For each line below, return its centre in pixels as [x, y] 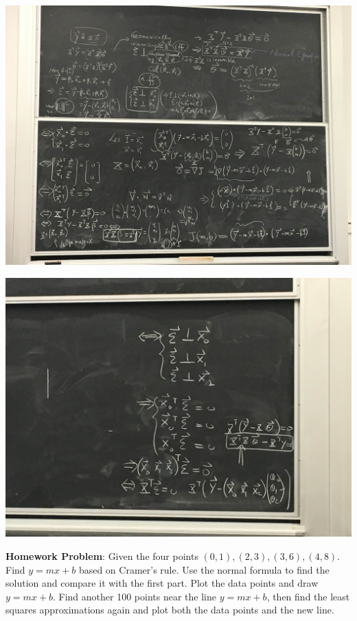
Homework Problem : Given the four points [102, 556]
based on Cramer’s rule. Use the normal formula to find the [204, 569]
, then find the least [308, 596]
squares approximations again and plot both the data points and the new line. [170, 610]
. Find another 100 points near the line [134, 596]
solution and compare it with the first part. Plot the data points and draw [162, 583]
